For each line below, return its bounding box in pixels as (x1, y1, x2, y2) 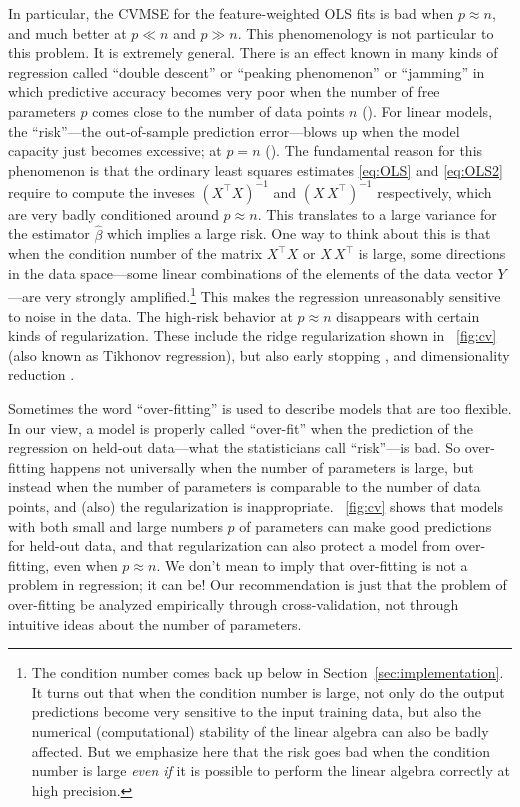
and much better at (8, 22, 127, 43)
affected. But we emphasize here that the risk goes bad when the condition (31, 740, 490, 761)
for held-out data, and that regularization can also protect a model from (8, 535, 451, 556)
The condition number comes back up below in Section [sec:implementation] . (31, 662, 504, 683)
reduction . (8, 364, 75, 385)
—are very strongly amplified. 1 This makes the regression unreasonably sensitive (8, 283, 501, 307)
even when (53, 554, 118, 575)
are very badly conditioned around (8, 203, 219, 224)
